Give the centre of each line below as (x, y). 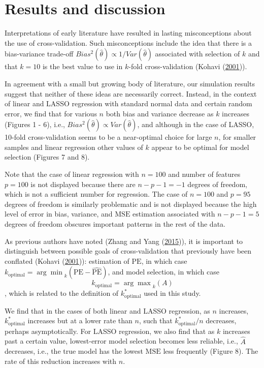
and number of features (204, 174)
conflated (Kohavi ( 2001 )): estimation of (67, 260)
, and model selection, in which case (163, 272)
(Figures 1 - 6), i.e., (35, 124)
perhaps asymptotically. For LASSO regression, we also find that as (110, 331)
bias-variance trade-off (39, 54)
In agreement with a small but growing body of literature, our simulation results (130, 83)
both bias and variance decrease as (160, 113)
